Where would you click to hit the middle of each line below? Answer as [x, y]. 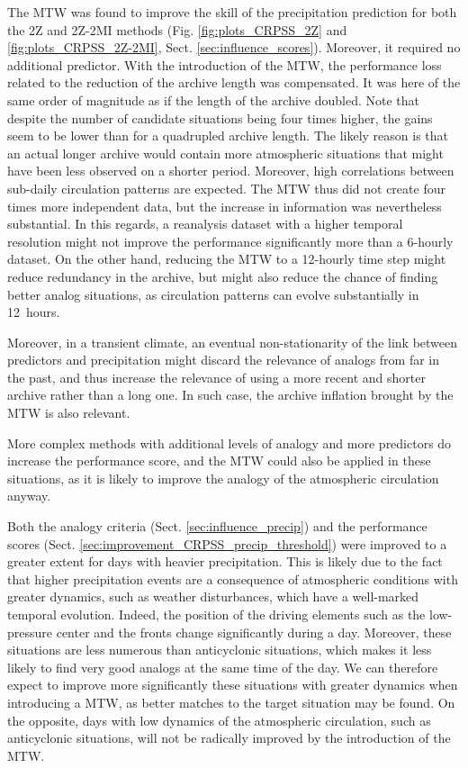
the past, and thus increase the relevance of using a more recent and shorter [216, 377]
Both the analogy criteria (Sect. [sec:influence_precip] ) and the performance [217, 526]
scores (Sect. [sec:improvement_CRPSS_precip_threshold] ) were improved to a [227, 543]
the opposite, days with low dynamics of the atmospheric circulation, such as [219, 720]
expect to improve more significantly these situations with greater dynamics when [233, 685]
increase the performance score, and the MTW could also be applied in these [219, 461]
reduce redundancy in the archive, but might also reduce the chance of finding [223, 276]
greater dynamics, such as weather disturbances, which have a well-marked [213, 596]
